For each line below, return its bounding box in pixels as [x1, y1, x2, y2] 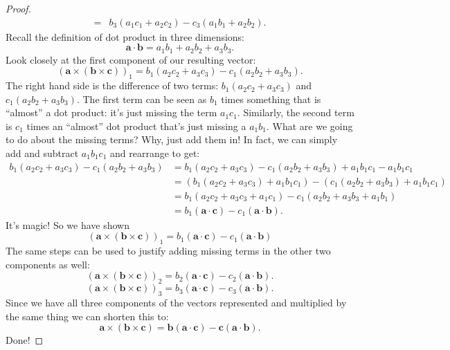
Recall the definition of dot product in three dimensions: [6, 29, 245, 44]
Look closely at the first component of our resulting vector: [6, 52, 256, 66]
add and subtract [6, 146, 79, 160]
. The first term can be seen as [76, 91, 207, 106]
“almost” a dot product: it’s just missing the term [6, 105, 217, 120]
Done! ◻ [6, 333, 44, 347]
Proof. [6, 1, 31, 15]
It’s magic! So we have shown [6, 217, 130, 232]
